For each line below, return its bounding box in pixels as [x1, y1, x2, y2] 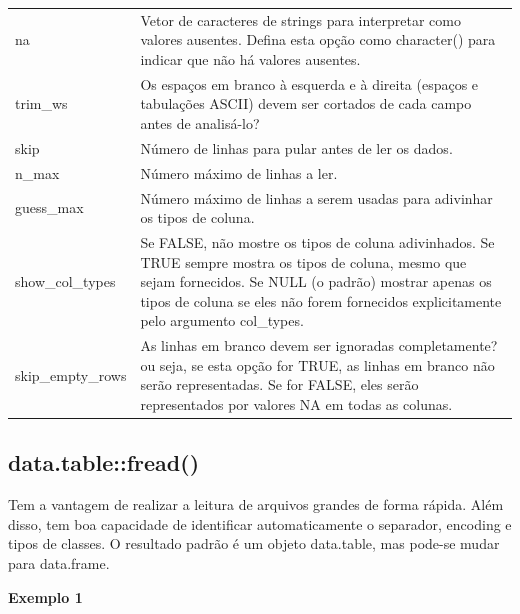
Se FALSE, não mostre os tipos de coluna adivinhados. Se [140, 231, 495, 252]
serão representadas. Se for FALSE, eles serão [140, 374, 419, 395]
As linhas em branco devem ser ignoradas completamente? [140, 335, 498, 356]
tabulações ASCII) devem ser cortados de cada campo [140, 93, 472, 114]
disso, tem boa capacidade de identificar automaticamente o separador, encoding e [8, 513, 512, 534]
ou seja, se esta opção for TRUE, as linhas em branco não [140, 354, 495, 375]
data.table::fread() [8, 447, 200, 478]
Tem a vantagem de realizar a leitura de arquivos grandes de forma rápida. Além [8, 494, 504, 515]
